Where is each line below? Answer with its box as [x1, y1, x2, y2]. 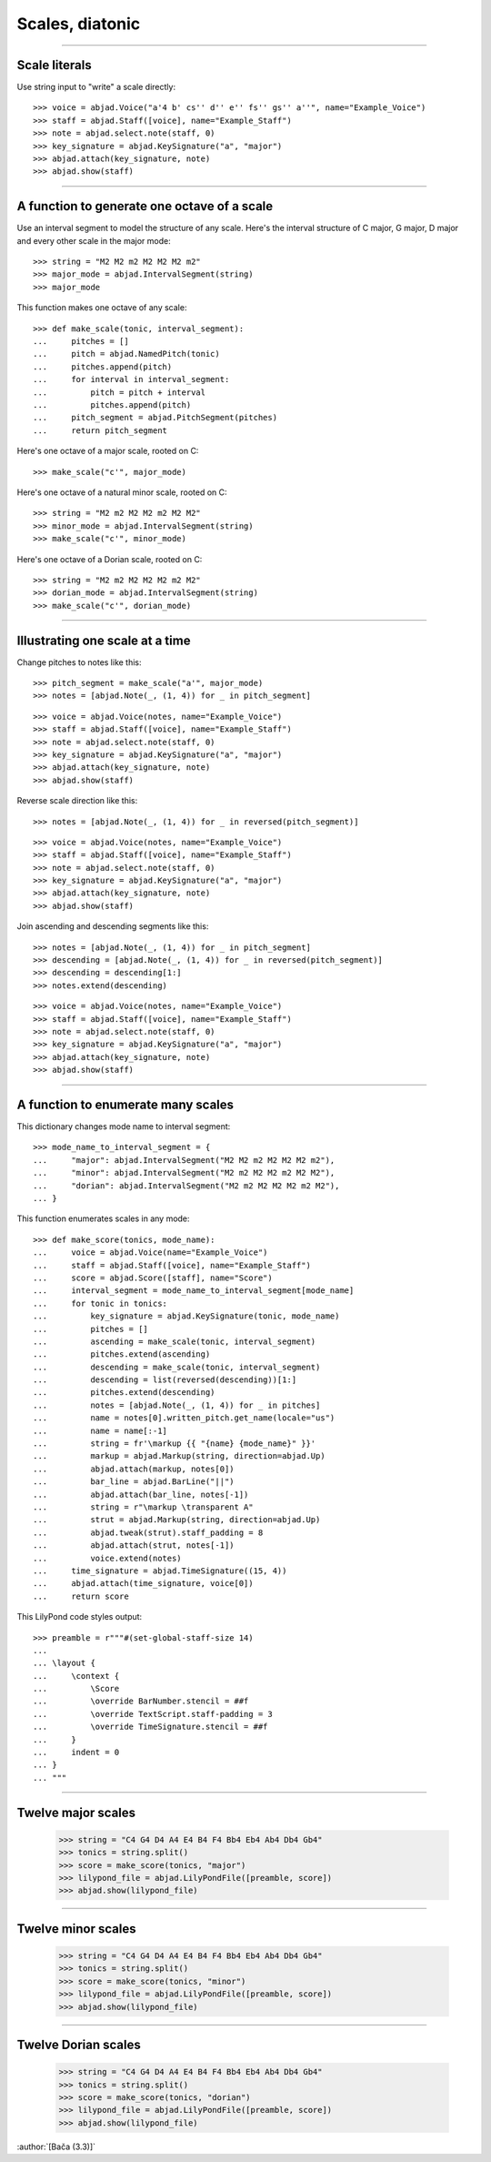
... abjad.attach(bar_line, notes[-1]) [33, 1489, 249, 1500]
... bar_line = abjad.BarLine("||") [33, 1477, 235, 1487]
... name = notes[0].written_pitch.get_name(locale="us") [33, 1413, 336, 1423]
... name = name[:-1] [33, 1425, 168, 1436]
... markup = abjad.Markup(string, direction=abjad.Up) [33, 1451, 326, 1461]
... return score [33, 1591, 129, 1601]
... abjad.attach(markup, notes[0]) [33, 1463, 235, 1474]
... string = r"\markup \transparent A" [33, 1501, 254, 1512]
